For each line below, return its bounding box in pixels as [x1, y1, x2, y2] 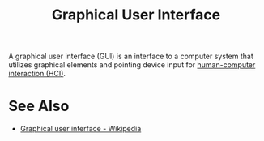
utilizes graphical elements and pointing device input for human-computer [8, 60, 256, 70]
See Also [8, 97, 70, 115]
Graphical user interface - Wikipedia [19, 124, 142, 134]
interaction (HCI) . [8, 69, 66, 79]
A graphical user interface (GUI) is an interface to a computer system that [8, 51, 253, 62]
